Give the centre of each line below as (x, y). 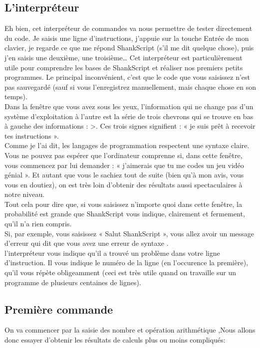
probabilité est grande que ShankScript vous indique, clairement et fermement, (125, 214)
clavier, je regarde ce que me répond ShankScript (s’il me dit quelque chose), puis (129, 48)
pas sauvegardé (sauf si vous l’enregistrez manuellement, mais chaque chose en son (130, 87)
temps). (16, 96)
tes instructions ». (32, 135)
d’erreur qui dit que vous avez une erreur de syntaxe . (87, 243)
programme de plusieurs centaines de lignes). (73, 282)
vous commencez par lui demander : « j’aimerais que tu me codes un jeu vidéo (124, 165)
